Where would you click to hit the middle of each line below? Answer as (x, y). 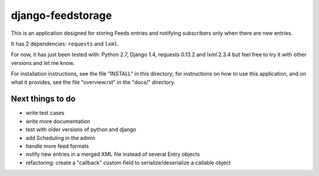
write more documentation (58, 121)
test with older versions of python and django (81, 129)
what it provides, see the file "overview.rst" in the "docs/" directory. (93, 82)
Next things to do (43, 99)
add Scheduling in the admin (61, 138)
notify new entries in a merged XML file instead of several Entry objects (113, 154)
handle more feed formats (57, 146)
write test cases (45, 113)
